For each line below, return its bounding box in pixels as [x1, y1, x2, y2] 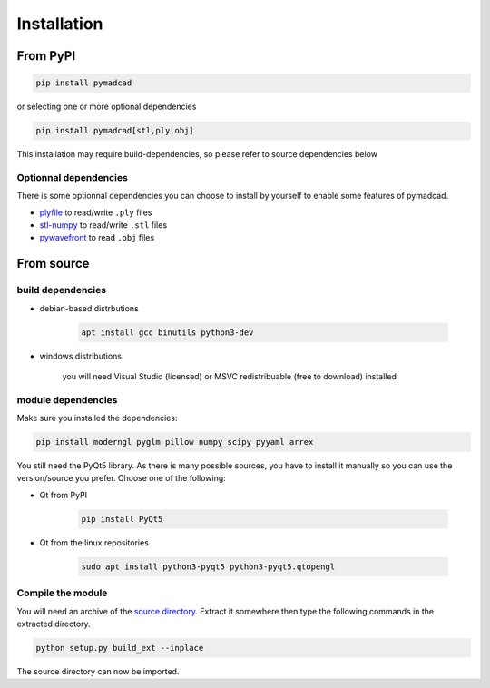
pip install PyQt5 [81, 514, 163, 524]
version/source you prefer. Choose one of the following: [16, 473, 226, 484]
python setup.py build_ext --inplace [35, 643, 204, 653]
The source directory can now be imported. [16, 665, 180, 676]
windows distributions [39, 350, 122, 361]
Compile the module [16, 586, 108, 599]
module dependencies [16, 393, 118, 406]
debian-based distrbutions [39, 302, 140, 313]
